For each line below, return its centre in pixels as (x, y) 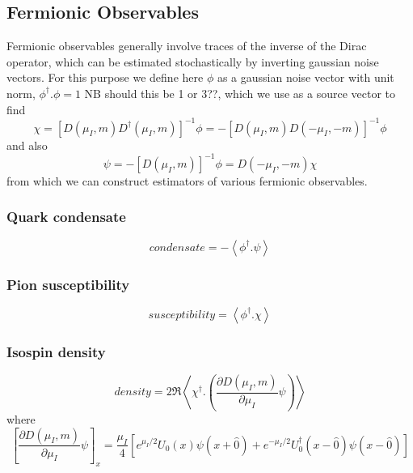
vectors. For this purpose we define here (105, 77)
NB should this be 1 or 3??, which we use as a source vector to (240, 93)
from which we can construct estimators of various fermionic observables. (187, 180)
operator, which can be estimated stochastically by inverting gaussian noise (193, 61)
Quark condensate (66, 217)
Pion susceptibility (68, 284)
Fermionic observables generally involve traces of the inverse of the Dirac (187, 46)
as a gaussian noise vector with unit (306, 77)
